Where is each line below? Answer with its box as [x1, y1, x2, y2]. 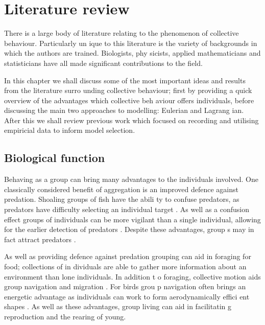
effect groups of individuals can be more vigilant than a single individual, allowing [4, 214, 261, 224]
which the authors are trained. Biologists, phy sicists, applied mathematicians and [4, 48, 261, 58]
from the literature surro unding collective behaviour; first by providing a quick [4, 85, 252, 96]
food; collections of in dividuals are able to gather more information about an [4, 261, 247, 272]
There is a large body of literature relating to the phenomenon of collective [4, 28, 239, 38]
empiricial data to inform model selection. [4, 125, 135, 135]
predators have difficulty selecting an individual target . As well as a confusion [4, 204, 250, 215]
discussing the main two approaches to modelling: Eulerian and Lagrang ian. [4, 105, 244, 115]
